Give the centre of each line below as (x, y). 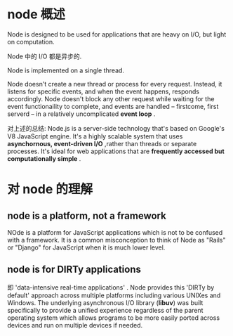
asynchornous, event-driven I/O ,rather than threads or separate (102, 143)
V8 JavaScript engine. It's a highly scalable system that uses (95, 136)
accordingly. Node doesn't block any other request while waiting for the (111, 98)
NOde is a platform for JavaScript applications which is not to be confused (115, 232)
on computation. (31, 41)
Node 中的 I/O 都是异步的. (45, 56)
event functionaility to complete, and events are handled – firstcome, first (113, 106)
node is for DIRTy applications (74, 270)
